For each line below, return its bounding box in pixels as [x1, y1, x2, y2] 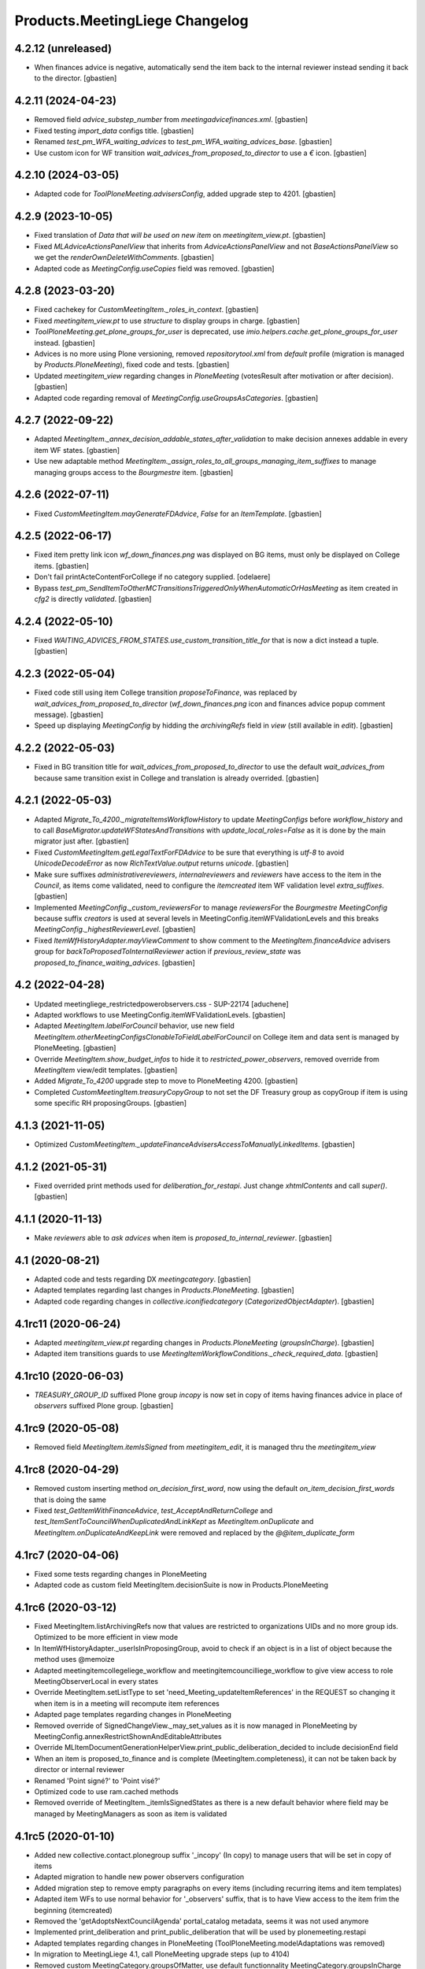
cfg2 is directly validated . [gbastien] [34, 595, 152, 603]
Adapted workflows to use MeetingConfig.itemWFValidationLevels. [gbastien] [34, 1010, 286, 1019]
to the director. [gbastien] [34, 73, 117, 83]
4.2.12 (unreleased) [14, 42, 113, 55]
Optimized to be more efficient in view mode [34, 1633, 179, 1642]
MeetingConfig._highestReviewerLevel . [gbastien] [34, 925, 196, 934]
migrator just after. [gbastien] [34, 836, 129, 846]
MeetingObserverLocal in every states [34, 1677, 159, 1685]
